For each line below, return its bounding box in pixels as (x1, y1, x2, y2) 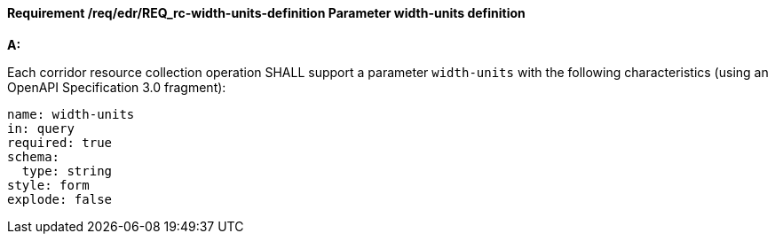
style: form (7, 177, 90, 192)
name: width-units (7, 106, 135, 121)
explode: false (7, 191, 113, 206)
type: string (21, 163, 113, 178)
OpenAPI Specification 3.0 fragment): (7, 79, 226, 95)
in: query (7, 120, 75, 136)
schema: (7, 149, 60, 164)
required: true (7, 135, 113, 150)
